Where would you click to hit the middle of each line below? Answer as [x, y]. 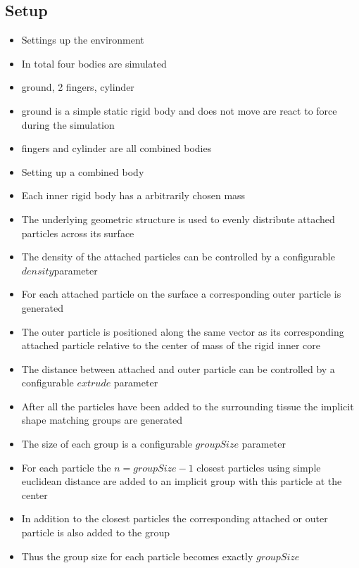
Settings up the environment [83, 40]
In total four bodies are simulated [94, 63]
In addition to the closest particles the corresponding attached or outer [175, 518]
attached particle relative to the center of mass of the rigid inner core [171, 345]
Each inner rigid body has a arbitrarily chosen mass [133, 195]
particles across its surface [78, 233]
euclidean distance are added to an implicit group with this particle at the [182, 481]
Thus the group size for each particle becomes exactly [137, 556]
